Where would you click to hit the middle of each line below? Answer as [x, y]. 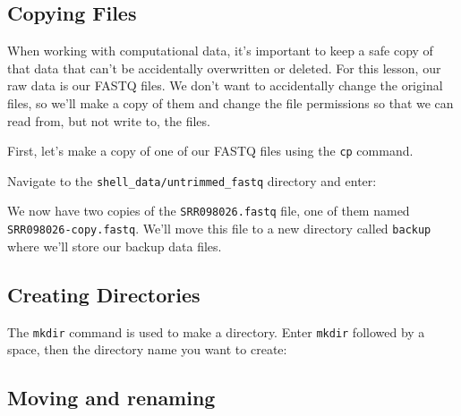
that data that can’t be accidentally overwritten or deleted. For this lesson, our [224, 68]
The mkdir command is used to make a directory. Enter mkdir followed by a [216, 331]
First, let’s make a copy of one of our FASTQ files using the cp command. [210, 151]
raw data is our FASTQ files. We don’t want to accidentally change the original [225, 85]
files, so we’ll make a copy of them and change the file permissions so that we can [230, 102]
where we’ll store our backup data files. [115, 246]
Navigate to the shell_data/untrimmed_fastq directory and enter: [192, 180]
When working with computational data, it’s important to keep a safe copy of [220, 51]
